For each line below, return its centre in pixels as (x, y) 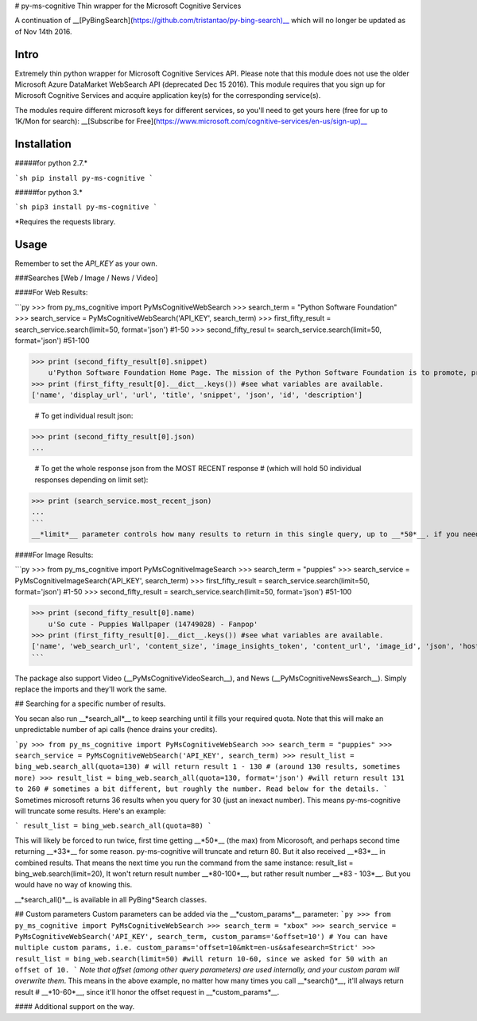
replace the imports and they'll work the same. (91, 689)
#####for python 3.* (48, 192)
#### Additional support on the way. (75, 1007)
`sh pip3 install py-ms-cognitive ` (86, 207)
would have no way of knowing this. (74, 885)
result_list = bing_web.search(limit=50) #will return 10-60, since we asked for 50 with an (202, 959)
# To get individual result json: (84, 416)
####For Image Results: (54, 555)
